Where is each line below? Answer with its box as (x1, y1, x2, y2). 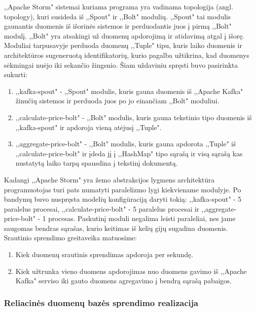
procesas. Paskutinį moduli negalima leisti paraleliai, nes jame (48, 213, 236, 223)
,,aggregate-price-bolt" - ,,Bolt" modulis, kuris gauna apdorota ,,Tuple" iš (15, 138, 236, 149)
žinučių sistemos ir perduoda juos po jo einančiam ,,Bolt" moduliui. (15, 95, 219, 106)
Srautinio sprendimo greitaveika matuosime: (4, 232, 137, 243)
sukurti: (4, 69, 28, 80)
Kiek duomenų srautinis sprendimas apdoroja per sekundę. (15, 249, 193, 260)
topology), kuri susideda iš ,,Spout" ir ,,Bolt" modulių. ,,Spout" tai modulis (4, 11, 231, 21)
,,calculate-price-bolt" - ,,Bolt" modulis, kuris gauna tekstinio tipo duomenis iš (15, 112, 252, 122)
